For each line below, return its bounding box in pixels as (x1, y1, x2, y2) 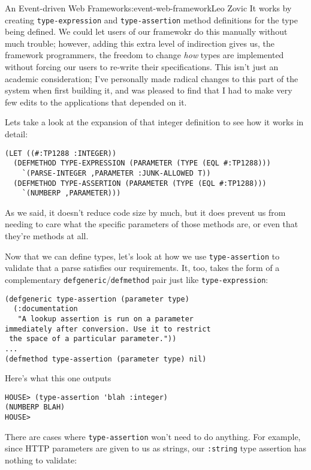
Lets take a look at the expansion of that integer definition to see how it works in (5, 116, 304, 128)
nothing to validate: (5, 454, 77, 466)
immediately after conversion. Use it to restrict (5, 324, 211, 333)
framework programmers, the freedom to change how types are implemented (5, 49, 284, 61)
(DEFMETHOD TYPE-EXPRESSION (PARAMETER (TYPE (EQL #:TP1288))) (13, 159, 271, 168)
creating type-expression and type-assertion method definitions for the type (5, 13, 298, 26)
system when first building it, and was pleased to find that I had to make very (5, 84, 292, 97)
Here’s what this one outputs (5, 372, 111, 384)
